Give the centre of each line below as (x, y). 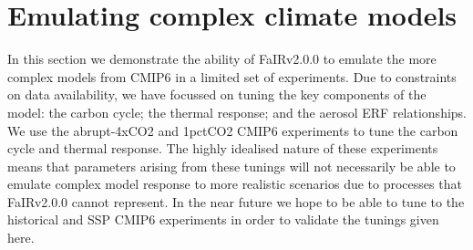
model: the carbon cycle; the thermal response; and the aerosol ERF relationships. (237, 112)
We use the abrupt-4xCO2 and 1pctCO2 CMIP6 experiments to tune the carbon (233, 130)
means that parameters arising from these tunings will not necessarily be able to (231, 166)
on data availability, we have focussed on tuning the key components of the (217, 94)
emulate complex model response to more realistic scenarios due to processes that (235, 184)
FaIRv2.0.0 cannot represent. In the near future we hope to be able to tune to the (236, 201)
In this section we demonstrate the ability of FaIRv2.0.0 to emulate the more (222, 59)
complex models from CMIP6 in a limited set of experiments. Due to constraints (232, 76)
